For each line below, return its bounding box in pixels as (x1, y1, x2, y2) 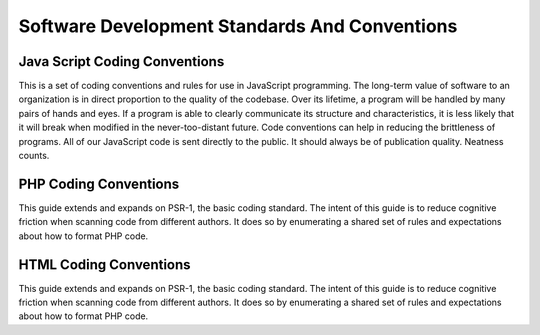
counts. (18, 150, 50, 162)
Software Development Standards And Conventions (18, 15, 458, 37)
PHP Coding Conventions (18, 175, 180, 192)
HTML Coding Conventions (18, 256, 191, 273)
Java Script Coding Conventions (18, 53, 225, 70)
